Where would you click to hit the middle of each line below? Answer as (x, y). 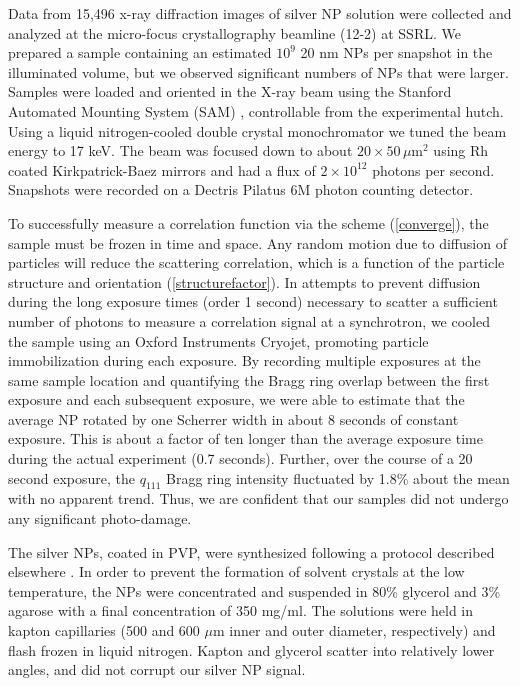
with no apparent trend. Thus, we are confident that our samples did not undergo (258, 498)
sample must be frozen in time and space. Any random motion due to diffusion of (257, 242)
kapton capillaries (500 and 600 (104, 630)
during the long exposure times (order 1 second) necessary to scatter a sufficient (253, 301)
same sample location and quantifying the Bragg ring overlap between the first (249, 379)
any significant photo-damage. (100, 518)
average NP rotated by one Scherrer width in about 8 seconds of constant (233, 418)
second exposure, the (71, 477)
